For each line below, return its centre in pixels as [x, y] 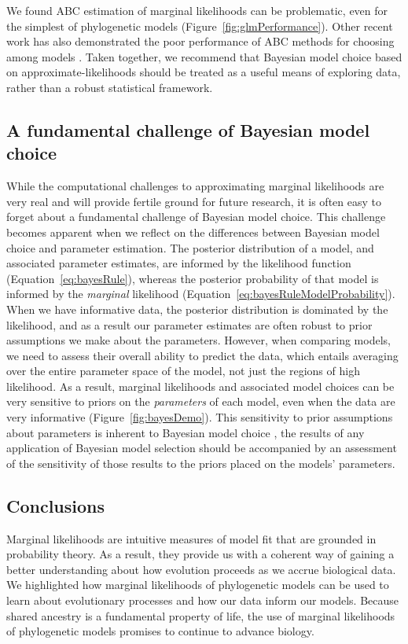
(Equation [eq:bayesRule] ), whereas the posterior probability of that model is [193, 278]
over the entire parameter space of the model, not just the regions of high [183, 371]
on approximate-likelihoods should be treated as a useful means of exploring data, [204, 72]
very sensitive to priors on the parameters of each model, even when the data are [201, 401]
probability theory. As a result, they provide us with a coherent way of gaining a [200, 554]
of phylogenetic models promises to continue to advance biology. [160, 631]
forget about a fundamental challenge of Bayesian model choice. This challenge [196, 217]
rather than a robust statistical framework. [110, 87]
